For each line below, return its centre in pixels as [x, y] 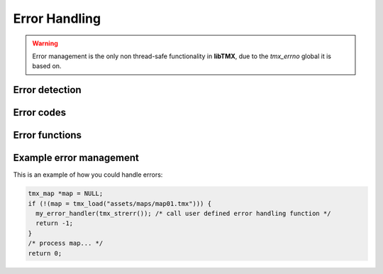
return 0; [45, 253]
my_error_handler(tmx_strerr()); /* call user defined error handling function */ [183, 214]
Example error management [76, 158]
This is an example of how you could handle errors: [88, 175]
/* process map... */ [66, 243]
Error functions [47, 135]
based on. [47, 66]
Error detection [47, 90]
